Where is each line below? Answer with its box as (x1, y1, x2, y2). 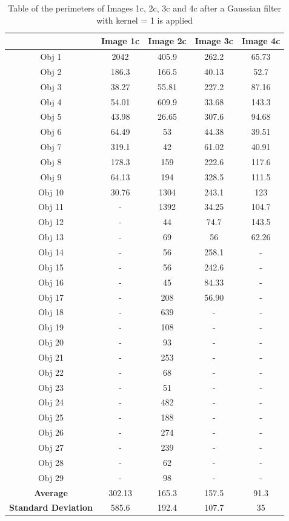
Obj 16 (38, 275, 64, 288)
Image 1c (101, 34, 140, 47)
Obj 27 (38, 441, 64, 453)
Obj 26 (38, 426, 64, 439)
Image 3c (194, 34, 233, 47)
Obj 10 (38, 185, 64, 198)
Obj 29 (38, 471, 64, 483)
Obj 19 (38, 321, 64, 333)
